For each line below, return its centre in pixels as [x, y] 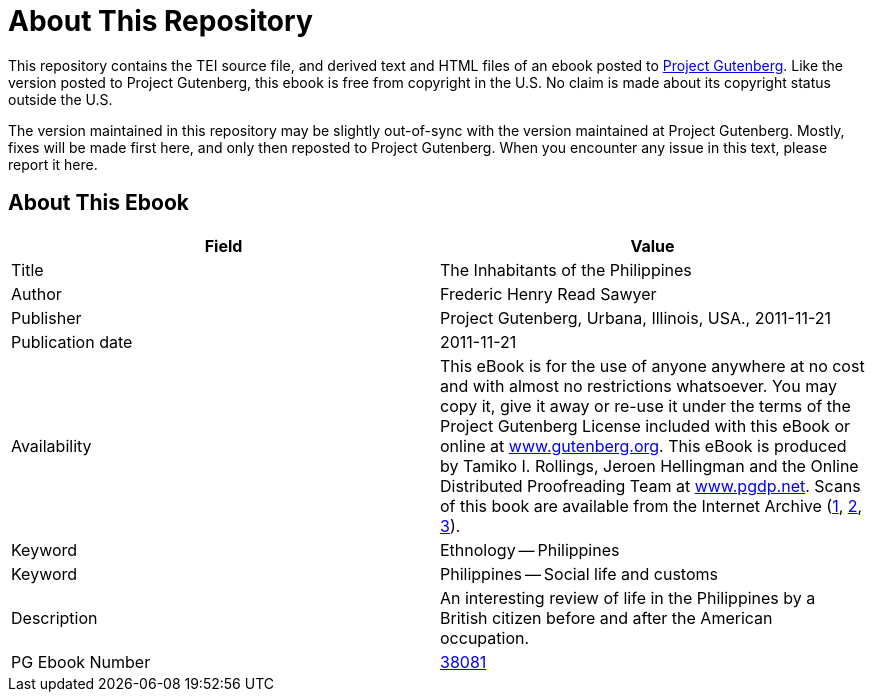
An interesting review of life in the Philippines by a [628, 597]
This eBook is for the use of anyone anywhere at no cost [652, 365]
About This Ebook [98, 203]
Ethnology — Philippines [530, 549]
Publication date [72, 341]
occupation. [485, 637]
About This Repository [160, 21]
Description [54, 617]
